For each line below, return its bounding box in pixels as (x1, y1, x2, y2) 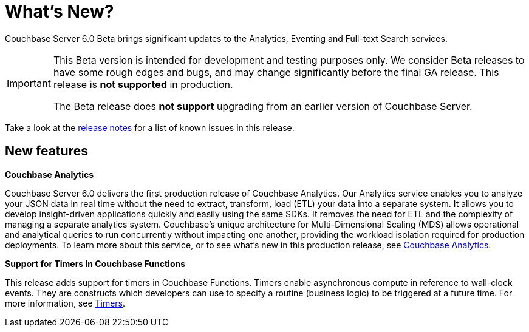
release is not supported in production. (53, 78, 233, 90)
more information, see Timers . (5, 297, 126, 308)
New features (5, 143, 88, 159)
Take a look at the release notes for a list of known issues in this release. (5, 122, 295, 133)
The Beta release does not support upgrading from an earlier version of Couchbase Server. (53, 100, 473, 112)
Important (7, 76, 51, 89)
